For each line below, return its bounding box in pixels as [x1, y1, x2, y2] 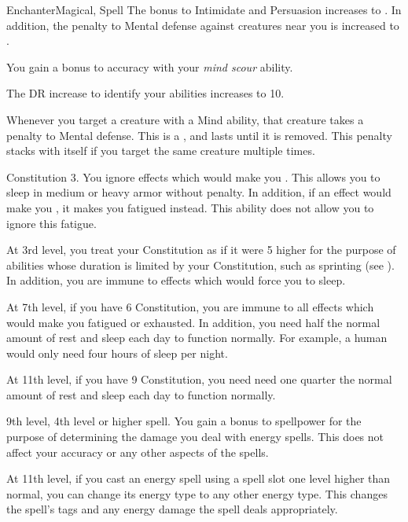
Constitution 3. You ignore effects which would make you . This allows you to [6, 168, 380, 185]
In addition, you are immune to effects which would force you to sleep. [6, 272, 346, 289]
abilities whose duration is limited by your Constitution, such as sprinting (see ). [6, 256, 395, 273]
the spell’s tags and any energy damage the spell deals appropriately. [6, 501, 338, 517]
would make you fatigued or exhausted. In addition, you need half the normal [6, 314, 380, 330]
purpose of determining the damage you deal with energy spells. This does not [6, 428, 384, 445]
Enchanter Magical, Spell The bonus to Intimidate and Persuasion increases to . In [6, 2, 402, 17]
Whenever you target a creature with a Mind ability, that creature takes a [6, 111, 364, 127]
